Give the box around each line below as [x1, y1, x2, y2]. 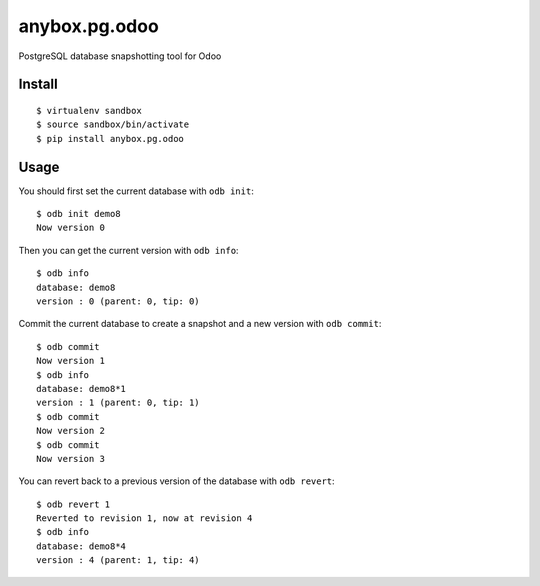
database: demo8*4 [36, 540, 127, 552]
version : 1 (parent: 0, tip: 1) [36, 397, 200, 409]
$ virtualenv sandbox [36, 105, 142, 116]
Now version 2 [36, 425, 105, 437]
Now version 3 [36, 453, 105, 464]
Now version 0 [36, 222, 105, 234]
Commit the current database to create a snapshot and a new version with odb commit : [18, 318, 382, 330]
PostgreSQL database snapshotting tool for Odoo [18, 50, 222, 62]
